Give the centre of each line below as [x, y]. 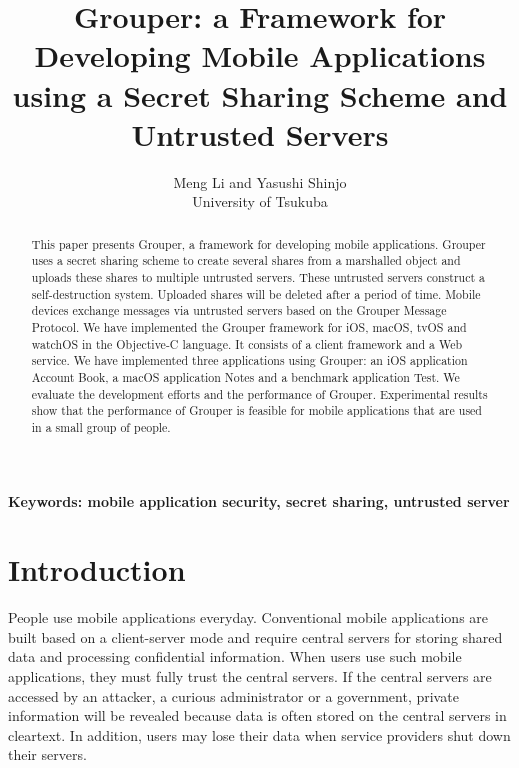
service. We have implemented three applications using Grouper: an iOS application [249, 360]
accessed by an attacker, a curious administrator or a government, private [233, 695]
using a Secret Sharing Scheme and [260, 94]
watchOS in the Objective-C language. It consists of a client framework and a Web [247, 343]
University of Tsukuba [260, 201]
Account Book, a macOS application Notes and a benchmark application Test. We [245, 376]
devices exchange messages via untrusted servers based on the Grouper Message [239, 310]
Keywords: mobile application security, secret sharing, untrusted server [259, 500]
